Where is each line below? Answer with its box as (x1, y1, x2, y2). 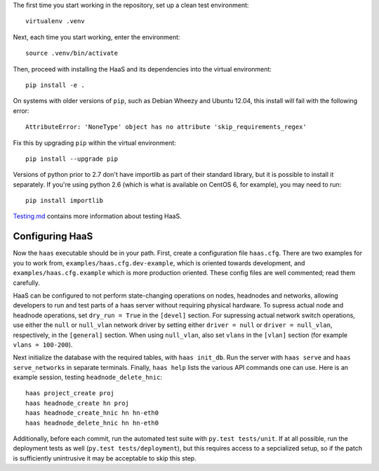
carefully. (13, 278, 40, 287)
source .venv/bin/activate (25, 49, 119, 58)
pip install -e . (25, 81, 85, 89)
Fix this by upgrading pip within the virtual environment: (13, 138, 177, 147)
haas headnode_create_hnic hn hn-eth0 (25, 409, 159, 417)
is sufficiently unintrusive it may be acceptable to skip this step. (13, 453, 197, 463)
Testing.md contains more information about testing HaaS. (13, 212, 182, 220)
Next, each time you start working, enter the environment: (13, 32, 180, 41)
